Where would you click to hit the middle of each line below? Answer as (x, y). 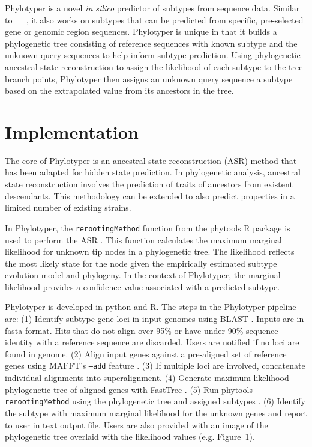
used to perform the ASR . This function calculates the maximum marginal (143, 239)
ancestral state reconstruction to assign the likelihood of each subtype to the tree (154, 66)
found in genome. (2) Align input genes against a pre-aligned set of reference (146, 354)
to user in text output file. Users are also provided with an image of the (136, 424)
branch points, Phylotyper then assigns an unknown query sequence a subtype (149, 78)
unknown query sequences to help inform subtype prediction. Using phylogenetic (153, 55)
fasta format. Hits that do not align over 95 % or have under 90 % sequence (142, 330)
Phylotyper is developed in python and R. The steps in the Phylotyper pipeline (151, 307)
